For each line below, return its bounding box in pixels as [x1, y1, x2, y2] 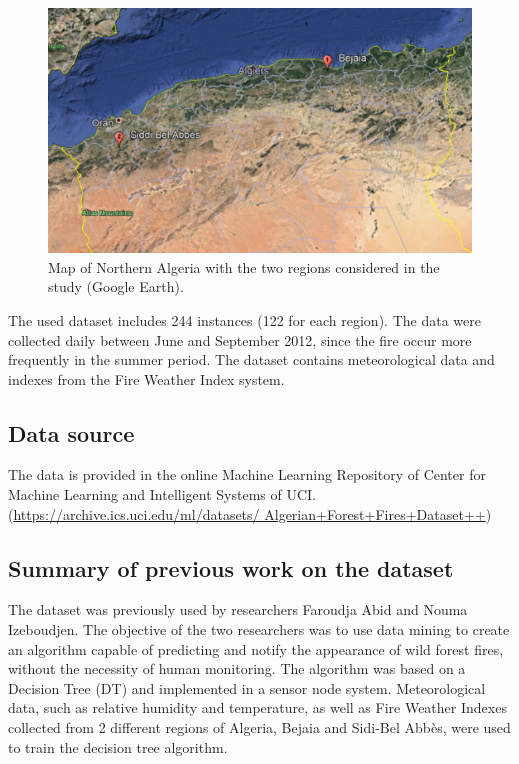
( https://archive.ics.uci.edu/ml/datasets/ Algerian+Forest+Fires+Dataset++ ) [8, 503, 492, 524]
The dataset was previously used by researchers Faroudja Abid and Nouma [8, 599, 468, 620]
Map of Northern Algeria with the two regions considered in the [48, 256, 440, 277]
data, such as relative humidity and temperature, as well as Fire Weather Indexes [8, 697, 507, 718]
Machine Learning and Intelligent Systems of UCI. [8, 484, 316, 505]
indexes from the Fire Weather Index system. [8, 368, 285, 389]
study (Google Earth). [48, 276, 184, 297]
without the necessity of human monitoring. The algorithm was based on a [8, 658, 466, 679]
